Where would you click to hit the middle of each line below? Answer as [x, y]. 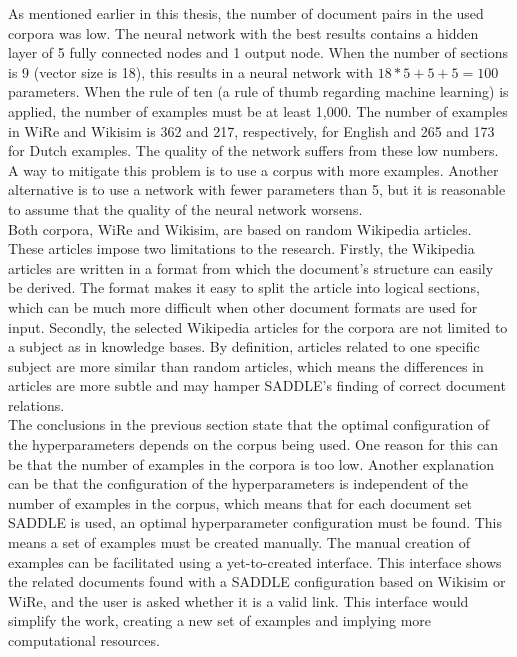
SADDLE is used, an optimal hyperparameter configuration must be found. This [255, 522]
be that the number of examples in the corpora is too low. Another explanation [251, 463]
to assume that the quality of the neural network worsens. [185, 208]
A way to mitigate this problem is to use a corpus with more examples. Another [253, 169]
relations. [36, 404]
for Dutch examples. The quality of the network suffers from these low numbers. [253, 150]
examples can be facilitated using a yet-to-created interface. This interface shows [255, 561]
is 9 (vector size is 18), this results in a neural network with [190, 71]
